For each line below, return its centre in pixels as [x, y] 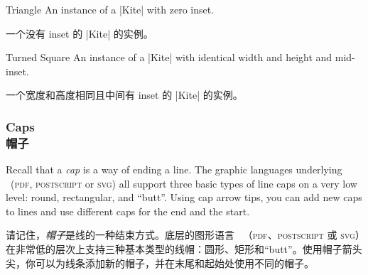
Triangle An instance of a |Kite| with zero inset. [110, 9]
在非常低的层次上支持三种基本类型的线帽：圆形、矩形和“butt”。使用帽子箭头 [184, 249]
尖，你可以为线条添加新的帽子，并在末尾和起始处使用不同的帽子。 [160, 263]
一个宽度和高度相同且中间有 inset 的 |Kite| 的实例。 [124, 95]
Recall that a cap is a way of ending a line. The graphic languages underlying [174, 169]
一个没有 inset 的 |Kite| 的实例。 [80, 33]
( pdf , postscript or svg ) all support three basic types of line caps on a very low [184, 183]
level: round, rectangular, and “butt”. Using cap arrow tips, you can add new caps [184, 197]
